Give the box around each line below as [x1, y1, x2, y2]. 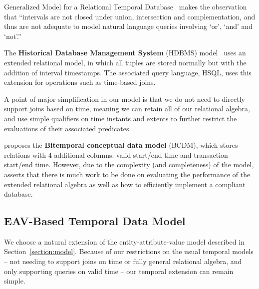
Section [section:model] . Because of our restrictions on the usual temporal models [4, 246, 254, 257]
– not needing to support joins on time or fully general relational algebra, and [4, 256, 242, 267]
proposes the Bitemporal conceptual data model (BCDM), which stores [4, 140, 238, 150]
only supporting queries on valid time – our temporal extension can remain [4, 266, 234, 276]
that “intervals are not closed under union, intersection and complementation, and [4, 11, 256, 21]
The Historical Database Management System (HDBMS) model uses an [4, 47, 246, 58]
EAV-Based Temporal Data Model [4, 213, 186, 229]
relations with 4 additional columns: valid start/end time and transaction [4, 149, 228, 160]
